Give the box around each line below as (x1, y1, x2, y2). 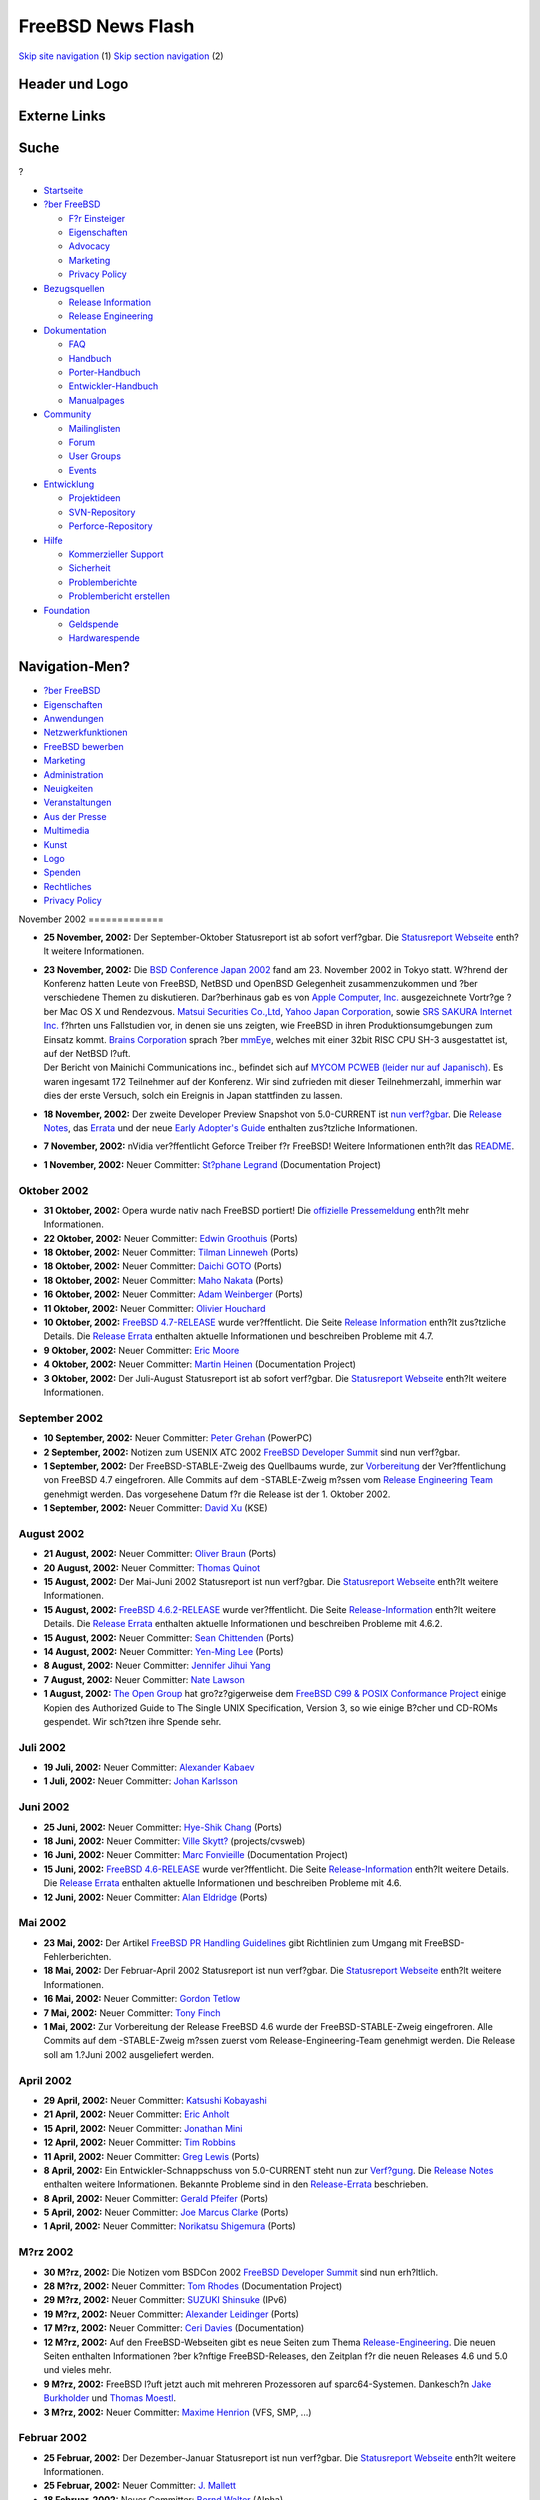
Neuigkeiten (43, 783, 94, 795)
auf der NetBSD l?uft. (43, 1048, 131, 1060)
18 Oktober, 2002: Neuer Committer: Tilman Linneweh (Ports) (43, 1246, 299, 1259)
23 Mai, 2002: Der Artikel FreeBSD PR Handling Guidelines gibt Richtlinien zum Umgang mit (43, 1936, 423, 1949)
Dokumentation (43, 324, 107, 336)
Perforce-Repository (68, 520, 154, 532)
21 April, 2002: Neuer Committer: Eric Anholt (43, 2108, 230, 2120)
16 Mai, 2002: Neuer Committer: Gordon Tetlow (43, 1993, 241, 2005)
